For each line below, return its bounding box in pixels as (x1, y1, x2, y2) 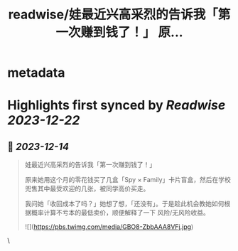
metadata (7, 65, 65, 81)
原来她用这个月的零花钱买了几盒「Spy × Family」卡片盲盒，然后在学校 (24, 176, 231, 184)
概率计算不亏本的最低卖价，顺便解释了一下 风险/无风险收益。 (31, 208, 210, 217)
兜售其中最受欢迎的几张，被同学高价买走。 (24, 184, 150, 193)
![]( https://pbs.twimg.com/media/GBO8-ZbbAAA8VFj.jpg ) (24, 223, 194, 231)
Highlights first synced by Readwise (7, 97, 226, 114)
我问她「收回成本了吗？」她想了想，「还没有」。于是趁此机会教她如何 (24, 200, 225, 208)
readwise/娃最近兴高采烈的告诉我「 (8, 6, 219, 23)
